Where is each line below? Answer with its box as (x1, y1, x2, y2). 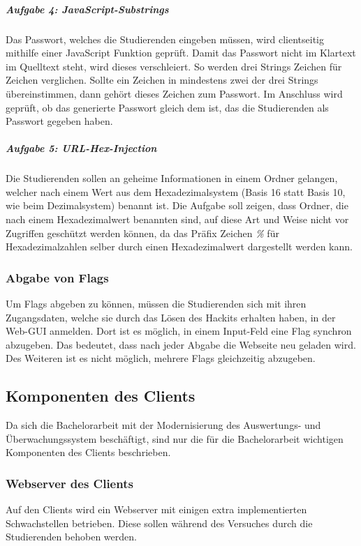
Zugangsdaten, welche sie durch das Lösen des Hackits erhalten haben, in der (6, 310, 336, 324)
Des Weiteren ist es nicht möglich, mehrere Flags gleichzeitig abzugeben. (6, 351, 316, 365)
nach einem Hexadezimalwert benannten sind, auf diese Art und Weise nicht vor (6, 212, 349, 227)
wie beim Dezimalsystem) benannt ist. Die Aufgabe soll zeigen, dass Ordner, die (6, 198, 348, 213)
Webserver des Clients (6, 474, 133, 492)
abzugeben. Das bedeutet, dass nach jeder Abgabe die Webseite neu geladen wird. (6, 337, 356, 351)
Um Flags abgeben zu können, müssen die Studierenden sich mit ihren (6, 296, 307, 311)
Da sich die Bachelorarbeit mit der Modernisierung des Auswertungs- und (6, 418, 321, 432)
